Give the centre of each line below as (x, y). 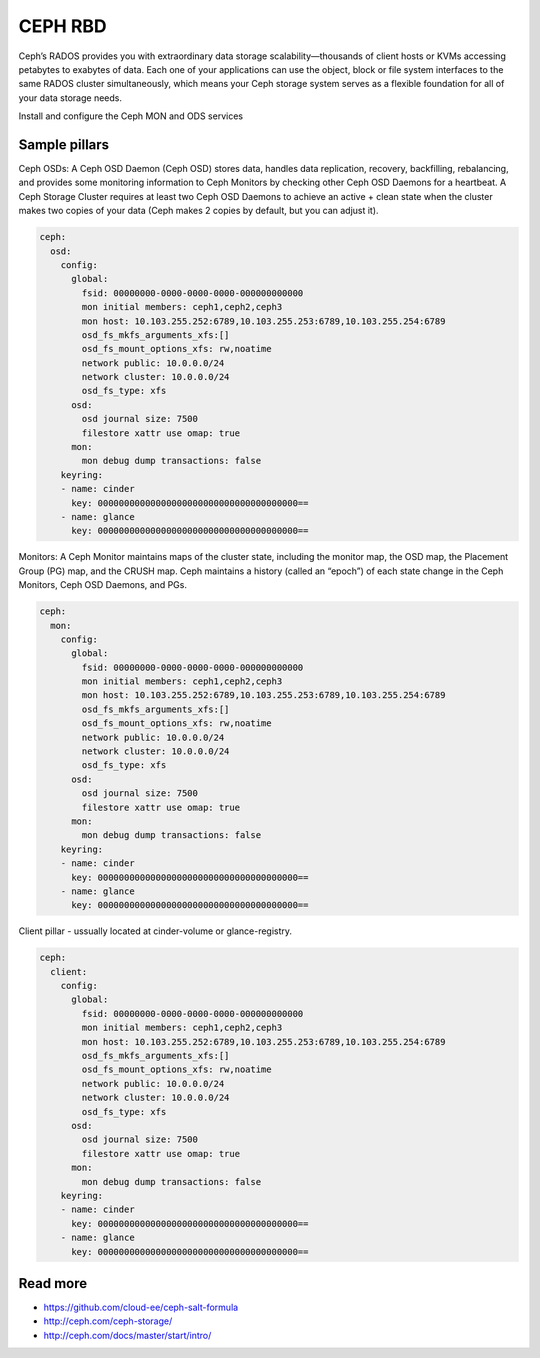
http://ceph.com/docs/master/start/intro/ (127, 1335)
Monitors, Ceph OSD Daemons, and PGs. (102, 585)
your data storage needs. (70, 97)
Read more (53, 1283)
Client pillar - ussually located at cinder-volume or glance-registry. (155, 931)
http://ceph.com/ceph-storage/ (108, 1321)
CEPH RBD (62, 26)
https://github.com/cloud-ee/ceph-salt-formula (141, 1307)
